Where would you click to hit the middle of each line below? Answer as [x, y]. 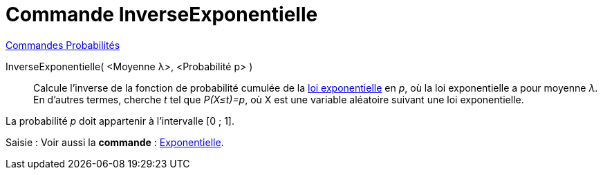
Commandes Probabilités [63, 45]
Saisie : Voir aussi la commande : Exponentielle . [115, 142]
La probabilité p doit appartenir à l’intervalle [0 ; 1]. [120, 121]
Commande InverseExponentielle [162, 14]
